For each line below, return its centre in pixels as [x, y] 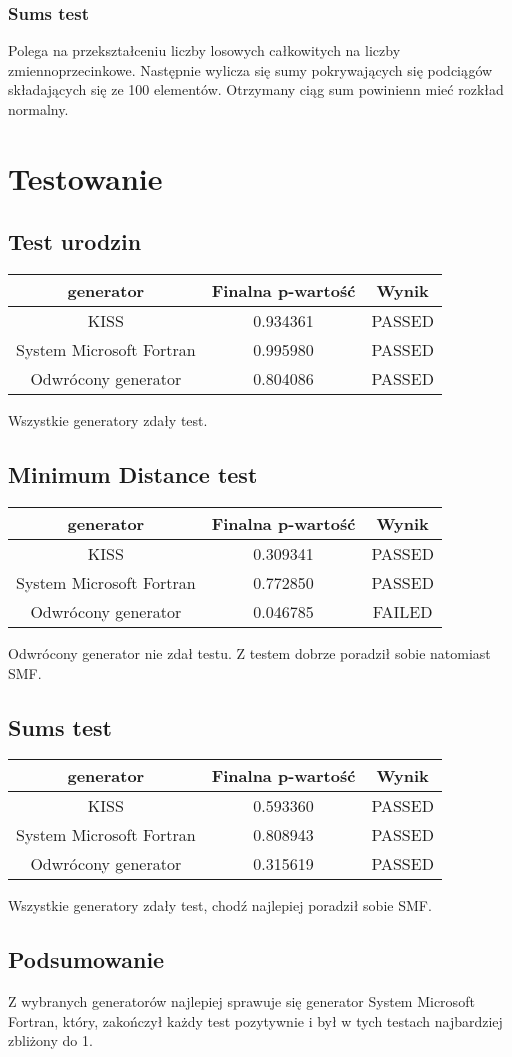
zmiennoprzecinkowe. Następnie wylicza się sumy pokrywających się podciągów [250, 69]
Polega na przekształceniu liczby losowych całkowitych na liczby [204, 50]
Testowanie [85, 177]
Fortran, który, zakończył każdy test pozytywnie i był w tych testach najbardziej [255, 1020]
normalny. [38, 109]
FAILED [402, 611]
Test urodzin [75, 241]
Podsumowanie [86, 959]
